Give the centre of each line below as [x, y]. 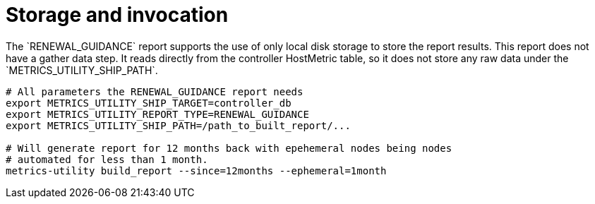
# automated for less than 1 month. [107, 159]
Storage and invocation [117, 15]
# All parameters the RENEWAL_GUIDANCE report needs [155, 91]
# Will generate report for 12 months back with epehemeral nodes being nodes [229, 148]
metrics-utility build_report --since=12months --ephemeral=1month [196, 170]
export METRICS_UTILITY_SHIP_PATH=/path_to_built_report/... [178, 125]
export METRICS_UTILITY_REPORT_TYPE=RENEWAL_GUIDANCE [157, 114]
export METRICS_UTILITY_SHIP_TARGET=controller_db [149, 103]
